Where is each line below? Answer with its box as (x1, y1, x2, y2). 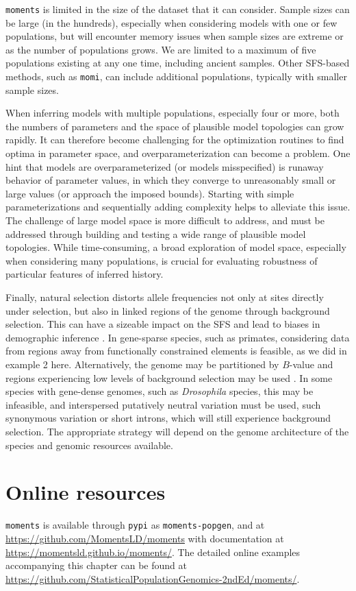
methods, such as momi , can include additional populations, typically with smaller (5, 69, 347, 84)
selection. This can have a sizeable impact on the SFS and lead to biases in (5, 317, 320, 331)
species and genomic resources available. (5, 437, 173, 452)
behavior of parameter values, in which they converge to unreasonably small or (5, 173, 336, 187)
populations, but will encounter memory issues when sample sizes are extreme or (5, 29, 344, 43)
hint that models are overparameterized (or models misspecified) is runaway (5, 159, 324, 173)
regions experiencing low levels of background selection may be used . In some (5, 370, 333, 385)
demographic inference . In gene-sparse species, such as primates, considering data (5, 330, 350, 344)
